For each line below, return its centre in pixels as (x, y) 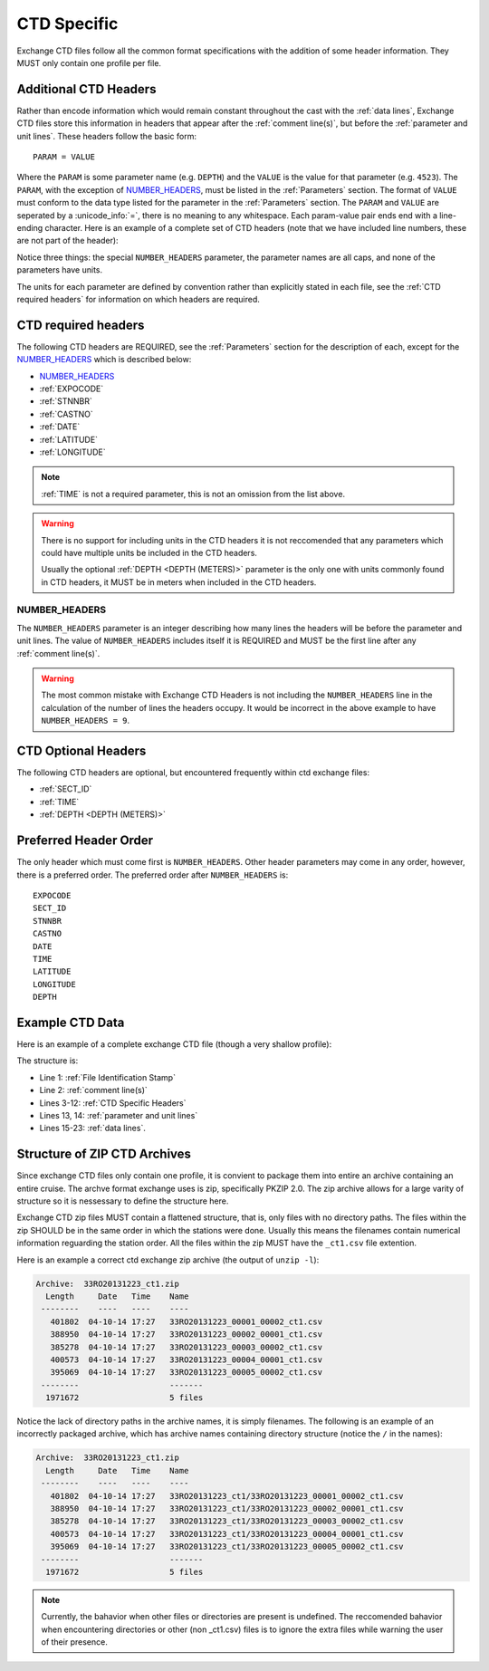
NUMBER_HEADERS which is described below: (104, 360)
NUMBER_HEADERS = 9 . (86, 721)
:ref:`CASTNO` (67, 414)
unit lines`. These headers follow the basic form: (106, 136)
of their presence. (74, 1642)
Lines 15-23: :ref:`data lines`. (93, 1128)
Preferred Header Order (85, 841)
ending (30, 227)
